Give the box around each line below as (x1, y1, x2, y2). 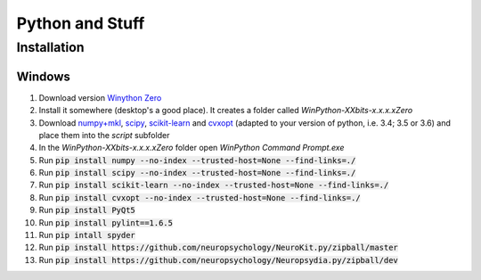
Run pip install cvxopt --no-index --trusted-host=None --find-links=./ (38, 192, 361, 202)
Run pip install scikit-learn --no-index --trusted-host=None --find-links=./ (38, 179, 389, 191)
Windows (16, 69, 70, 84)
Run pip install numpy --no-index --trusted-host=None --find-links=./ (38, 154, 356, 165)
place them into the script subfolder (38, 129, 170, 140)
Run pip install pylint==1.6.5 (38, 217, 174, 227)
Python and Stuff (16, 13, 145, 33)
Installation (16, 39, 85, 55)
